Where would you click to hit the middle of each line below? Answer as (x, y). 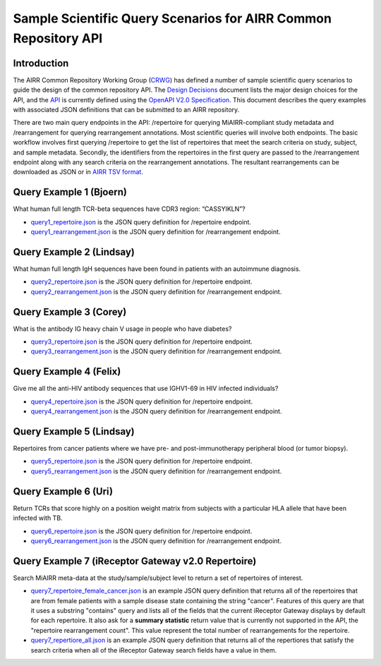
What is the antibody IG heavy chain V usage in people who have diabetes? (122, 329)
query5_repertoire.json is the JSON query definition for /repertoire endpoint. (141, 461)
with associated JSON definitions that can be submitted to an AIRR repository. (126, 110)
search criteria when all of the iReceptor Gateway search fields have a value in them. (154, 650)
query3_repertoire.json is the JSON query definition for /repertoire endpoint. (142, 341)
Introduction (41, 63)
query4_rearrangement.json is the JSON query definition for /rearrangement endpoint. (156, 411)
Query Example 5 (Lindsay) (74, 431)
